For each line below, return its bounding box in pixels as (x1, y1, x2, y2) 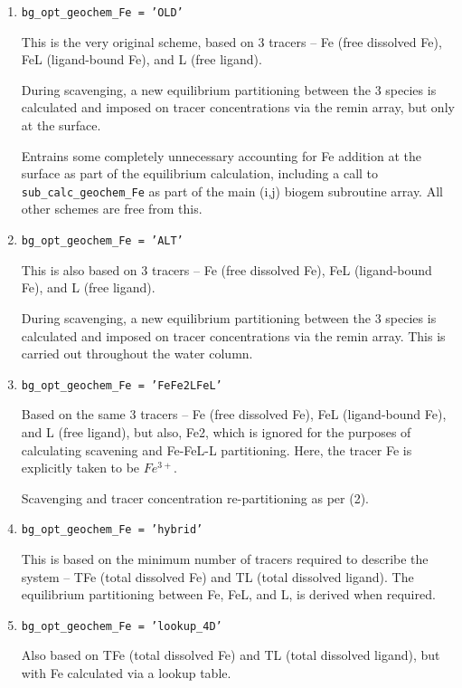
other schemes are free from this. (21, 199, 203, 218)
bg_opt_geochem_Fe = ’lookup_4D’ (21, 619, 222, 633)
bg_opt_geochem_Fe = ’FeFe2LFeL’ (21, 378, 222, 392)
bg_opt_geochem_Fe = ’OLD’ (21, 6, 184, 19)
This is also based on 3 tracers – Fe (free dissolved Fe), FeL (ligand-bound (21, 260, 432, 279)
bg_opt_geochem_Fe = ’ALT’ (21, 234, 184, 248)
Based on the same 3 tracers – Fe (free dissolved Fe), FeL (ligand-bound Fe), (21, 405, 447, 424)
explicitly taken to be (21, 458, 140, 477)
